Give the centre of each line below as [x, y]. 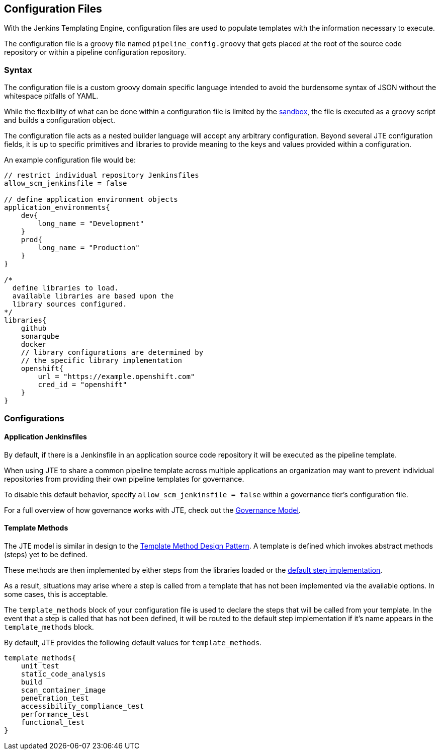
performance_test [55, 714]
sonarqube [40, 336]
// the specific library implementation [102, 361]
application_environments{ [57, 208]
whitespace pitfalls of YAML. [51, 96]
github [34, 328]
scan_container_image [63, 690]
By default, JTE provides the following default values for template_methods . [133, 642]
